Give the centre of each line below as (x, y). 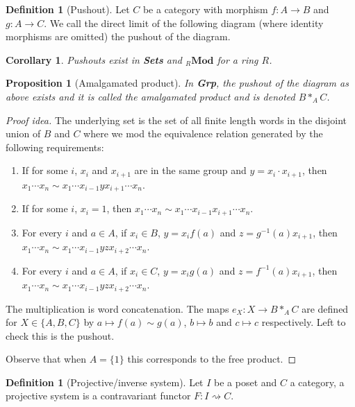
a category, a (317, 382)
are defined (325, 308)
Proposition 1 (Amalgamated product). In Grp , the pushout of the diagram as (177, 83)
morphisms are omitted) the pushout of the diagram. (118, 36)
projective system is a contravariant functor (98, 396)
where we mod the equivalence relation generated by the (203, 133)
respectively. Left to (304, 322)
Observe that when (46, 359)
